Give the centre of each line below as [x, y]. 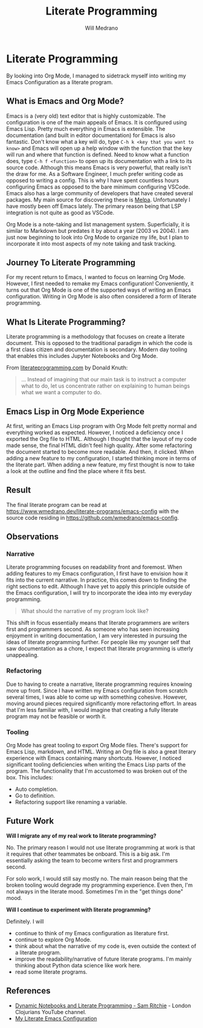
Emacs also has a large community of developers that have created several [100, 193]
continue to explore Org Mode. [53, 939]
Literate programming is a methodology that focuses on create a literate [96, 337]
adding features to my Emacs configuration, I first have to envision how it [97, 574]
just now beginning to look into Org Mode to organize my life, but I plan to [98, 237]
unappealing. [23, 655]
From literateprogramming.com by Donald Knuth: [67, 368]
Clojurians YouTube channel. [50, 1012]
